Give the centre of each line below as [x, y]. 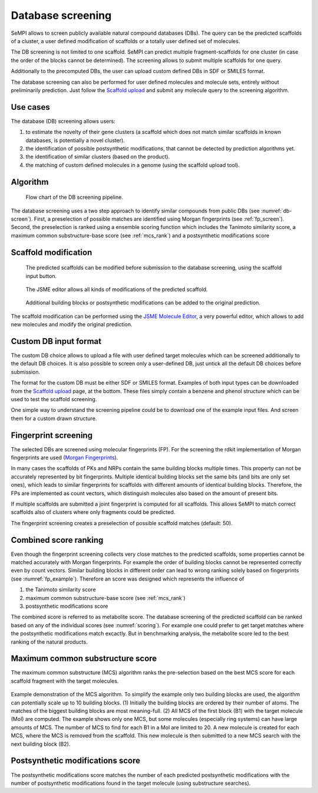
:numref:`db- [276, 211]
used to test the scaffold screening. [54, 399]
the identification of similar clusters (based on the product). [98, 157]
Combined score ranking [57, 540]
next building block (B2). [41, 744]
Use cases [30, 107]
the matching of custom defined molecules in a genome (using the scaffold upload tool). [132, 165]
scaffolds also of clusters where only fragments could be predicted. [93, 512]
